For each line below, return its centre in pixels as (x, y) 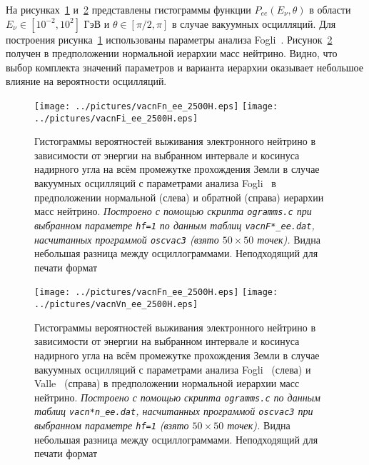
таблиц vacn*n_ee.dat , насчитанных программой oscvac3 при (174, 411)
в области (330, 9)
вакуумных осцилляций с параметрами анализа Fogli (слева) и (173, 369)
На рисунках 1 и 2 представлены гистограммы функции (128, 9)
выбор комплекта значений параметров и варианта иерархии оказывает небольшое (184, 67)
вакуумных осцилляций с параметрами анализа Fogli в (155, 183)
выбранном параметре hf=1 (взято (112, 425)
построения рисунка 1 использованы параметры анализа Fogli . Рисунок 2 (169, 39)
